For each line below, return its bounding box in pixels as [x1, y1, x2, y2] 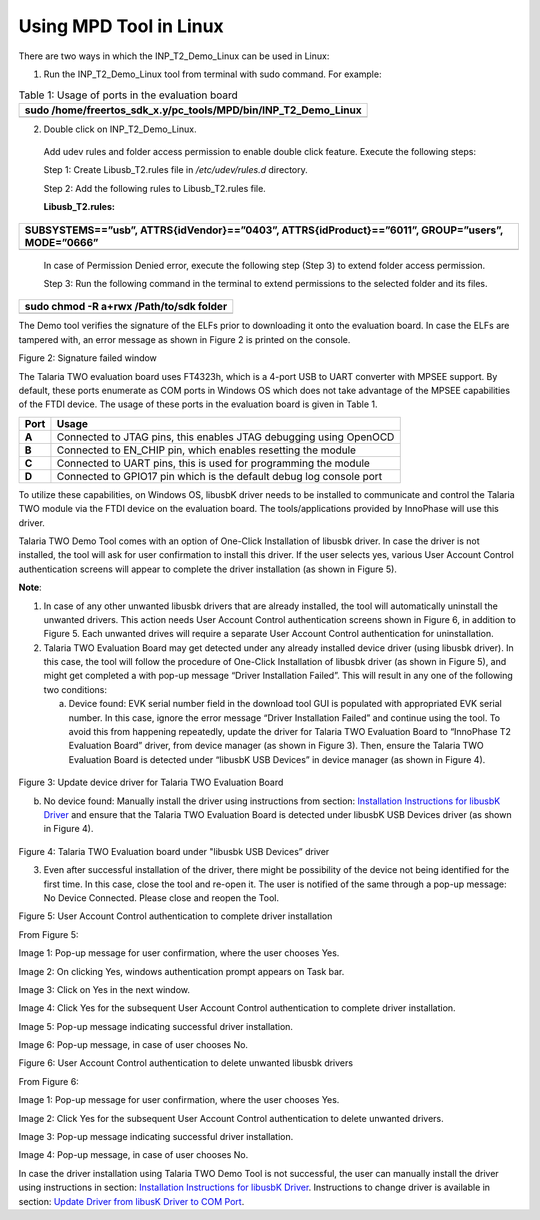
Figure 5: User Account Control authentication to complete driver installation [18, 910, 333, 922]
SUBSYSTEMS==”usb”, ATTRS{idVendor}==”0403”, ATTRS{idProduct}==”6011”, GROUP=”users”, [24, 223, 504, 237]
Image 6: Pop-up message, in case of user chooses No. [18, 1039, 249, 1051]
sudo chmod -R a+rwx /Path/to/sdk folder [24, 300, 228, 314]
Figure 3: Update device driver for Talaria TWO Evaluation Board [18, 776, 284, 789]
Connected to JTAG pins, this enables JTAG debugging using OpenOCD [56, 430, 395, 444]
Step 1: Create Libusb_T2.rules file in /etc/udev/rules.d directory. [43, 164, 309, 176]
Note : [18, 581, 42, 594]
